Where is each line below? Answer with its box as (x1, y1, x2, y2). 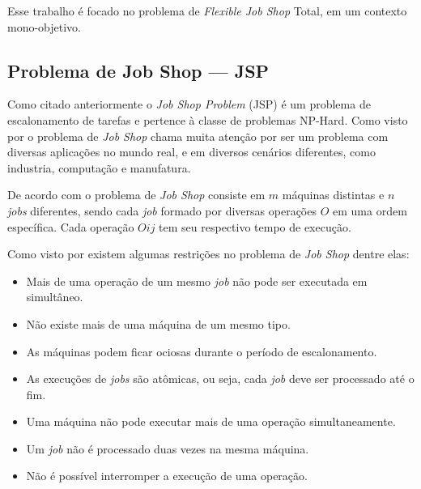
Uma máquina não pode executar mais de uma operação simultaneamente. (26, 413, 396, 430)
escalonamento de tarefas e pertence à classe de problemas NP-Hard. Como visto (7, 111, 408, 128)
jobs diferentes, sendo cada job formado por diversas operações (7, 202, 317, 219)
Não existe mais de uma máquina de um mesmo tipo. (26, 315, 291, 332)
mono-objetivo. (7, 18, 82, 35)
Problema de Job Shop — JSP (7, 57, 270, 83)
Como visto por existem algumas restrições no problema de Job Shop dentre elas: (7, 245, 410, 262)
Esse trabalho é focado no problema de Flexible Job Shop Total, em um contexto (7, 2, 407, 19)
